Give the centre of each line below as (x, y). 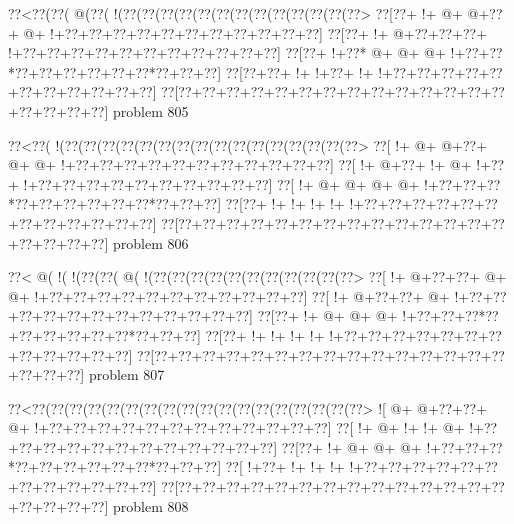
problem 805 (150, 110)
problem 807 (126, 374)
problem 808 (150, 505)
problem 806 (150, 242)
